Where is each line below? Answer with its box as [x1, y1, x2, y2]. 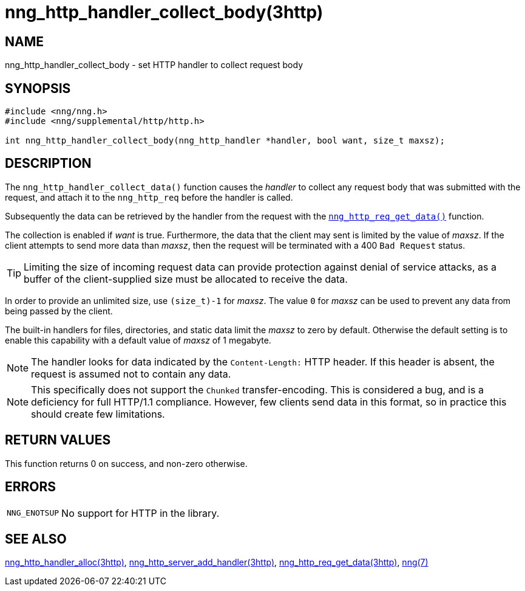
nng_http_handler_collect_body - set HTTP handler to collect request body [5, 60, 303, 71]
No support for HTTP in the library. [61, 506, 220, 519]
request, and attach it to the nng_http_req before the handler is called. [5, 192, 293, 202]
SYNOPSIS [5, 80, 71, 96]
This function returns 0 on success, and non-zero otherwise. [5, 458, 248, 469]
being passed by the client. [5, 305, 113, 316]
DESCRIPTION [5, 156, 92, 171]
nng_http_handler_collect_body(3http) [5, 2, 323, 22]
